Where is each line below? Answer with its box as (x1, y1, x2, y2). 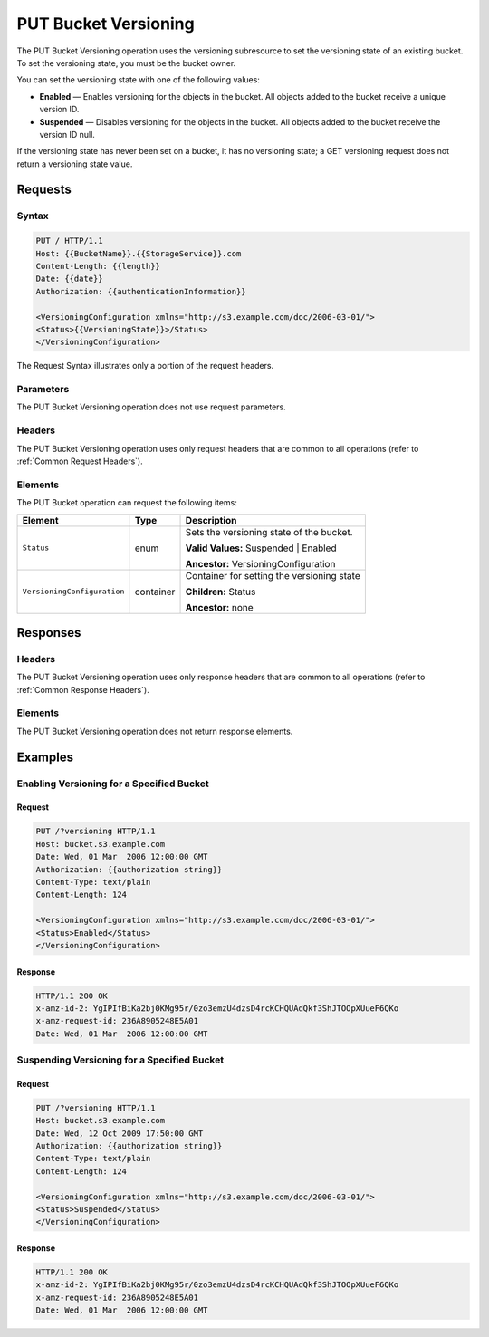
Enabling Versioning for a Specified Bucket (16, 777, 209, 790)
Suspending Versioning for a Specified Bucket (16, 1053, 225, 1066)
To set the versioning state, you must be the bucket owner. (16, 57, 236, 68)
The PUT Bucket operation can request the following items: (16, 497, 237, 508)
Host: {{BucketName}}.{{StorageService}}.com (35, 248, 242, 258)
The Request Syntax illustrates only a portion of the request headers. (16, 361, 274, 371)
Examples (16, 749, 74, 765)
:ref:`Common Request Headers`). (16, 456, 144, 467)
